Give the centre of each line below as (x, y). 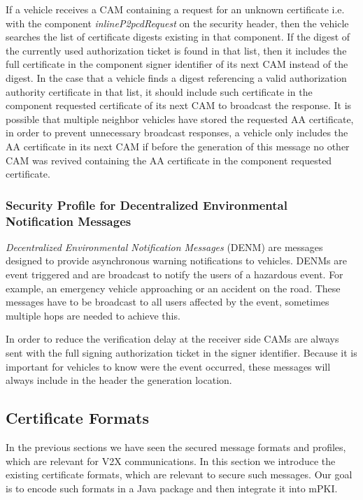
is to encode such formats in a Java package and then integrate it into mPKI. (172, 488)
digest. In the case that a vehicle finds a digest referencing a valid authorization (176, 77)
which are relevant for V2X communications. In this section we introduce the (171, 460)
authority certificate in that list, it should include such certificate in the (159, 91)
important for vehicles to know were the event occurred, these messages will (168, 366)
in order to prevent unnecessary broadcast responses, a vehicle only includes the (177, 133)
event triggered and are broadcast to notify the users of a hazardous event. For (175, 274)
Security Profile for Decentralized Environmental (147, 205)
